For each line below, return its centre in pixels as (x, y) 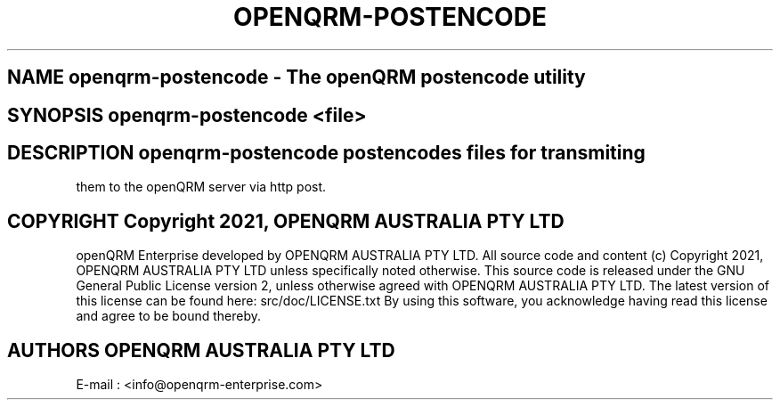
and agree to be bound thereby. (169, 316)
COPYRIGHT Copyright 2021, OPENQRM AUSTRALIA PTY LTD (286, 221)
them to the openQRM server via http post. (201, 187)
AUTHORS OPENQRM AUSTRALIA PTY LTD (201, 350)
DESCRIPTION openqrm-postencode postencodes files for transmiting (326, 153)
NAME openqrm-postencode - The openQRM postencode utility (297, 77)
